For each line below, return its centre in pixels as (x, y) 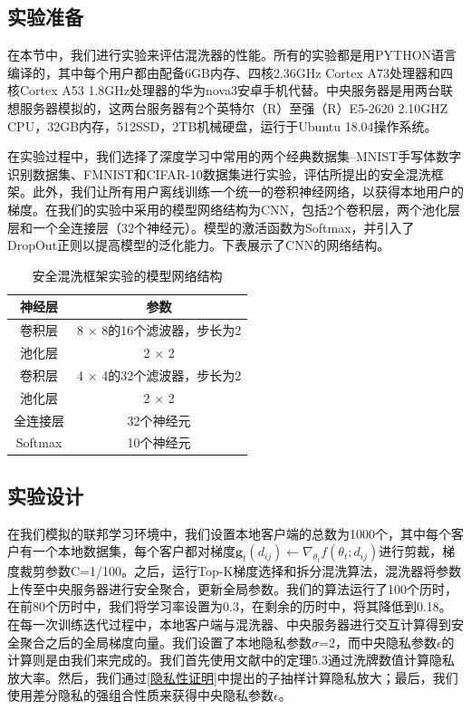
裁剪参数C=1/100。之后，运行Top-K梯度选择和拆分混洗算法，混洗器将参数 (240, 571)
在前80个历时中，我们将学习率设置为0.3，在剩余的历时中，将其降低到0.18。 (230, 606)
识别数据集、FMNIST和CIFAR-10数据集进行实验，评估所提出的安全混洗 (219, 173)
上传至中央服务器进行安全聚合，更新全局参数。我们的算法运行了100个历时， (232, 588)
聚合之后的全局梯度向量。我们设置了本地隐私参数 (165, 642)
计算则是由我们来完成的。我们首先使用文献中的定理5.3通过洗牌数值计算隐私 (231, 660)
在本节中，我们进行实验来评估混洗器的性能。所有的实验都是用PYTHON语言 (232, 55)
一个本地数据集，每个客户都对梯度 (134, 551)
